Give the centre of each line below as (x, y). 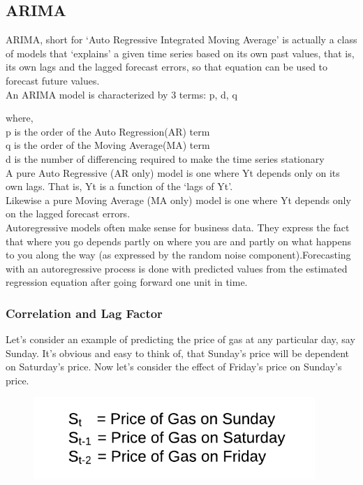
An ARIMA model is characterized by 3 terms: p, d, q (121, 94)
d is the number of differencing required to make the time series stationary (165, 158)
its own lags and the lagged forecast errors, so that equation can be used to (167, 67)
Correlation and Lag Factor (84, 313)
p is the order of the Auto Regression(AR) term (108, 131)
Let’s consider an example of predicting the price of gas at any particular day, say (180, 339)
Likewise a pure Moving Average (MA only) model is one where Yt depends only (178, 200)
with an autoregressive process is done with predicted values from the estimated (177, 268)
